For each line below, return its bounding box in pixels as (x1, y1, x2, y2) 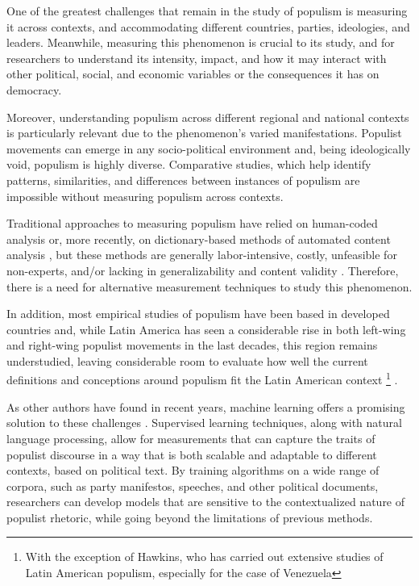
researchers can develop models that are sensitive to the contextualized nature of (6, 493, 405, 510)
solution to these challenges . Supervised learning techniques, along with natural (6, 414, 402, 431)
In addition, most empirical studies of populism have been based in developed (6, 305, 390, 322)
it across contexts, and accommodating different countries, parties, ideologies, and (6, 18, 410, 35)
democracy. (6, 81, 62, 98)
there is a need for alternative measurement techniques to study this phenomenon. (6, 278, 413, 295)
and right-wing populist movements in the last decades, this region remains (6, 337, 378, 354)
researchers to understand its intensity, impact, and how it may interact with (6, 49, 387, 66)
